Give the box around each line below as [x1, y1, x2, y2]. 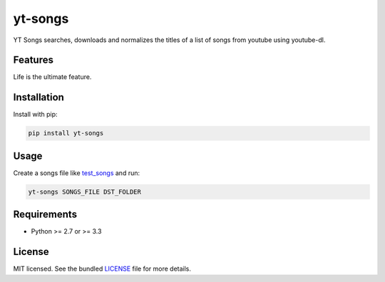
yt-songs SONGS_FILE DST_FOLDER [28, 187, 142, 196]
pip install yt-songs [28, 129, 104, 137]
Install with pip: [13, 110, 58, 119]
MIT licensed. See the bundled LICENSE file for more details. [13, 264, 192, 273]
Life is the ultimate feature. [13, 73, 92, 81]
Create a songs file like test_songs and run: [13, 168, 140, 177]
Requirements [13, 209, 78, 221]
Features [13, 54, 53, 66]
